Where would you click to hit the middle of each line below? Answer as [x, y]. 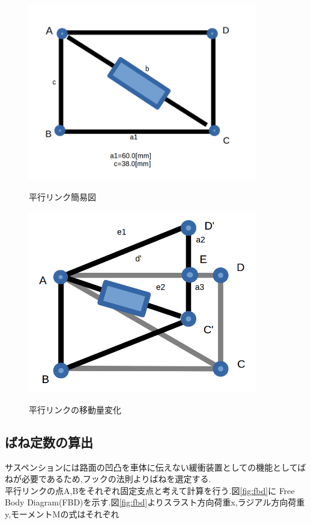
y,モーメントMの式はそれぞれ [62, 514]
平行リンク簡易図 [62, 196]
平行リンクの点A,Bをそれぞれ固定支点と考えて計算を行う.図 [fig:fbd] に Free [150, 490]
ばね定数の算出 [49, 442]
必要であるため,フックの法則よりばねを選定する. [116, 479]
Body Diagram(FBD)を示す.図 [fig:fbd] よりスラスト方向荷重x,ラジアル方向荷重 [155, 502]
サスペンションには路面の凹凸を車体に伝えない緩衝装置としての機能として [151, 467]
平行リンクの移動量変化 [75, 409]
